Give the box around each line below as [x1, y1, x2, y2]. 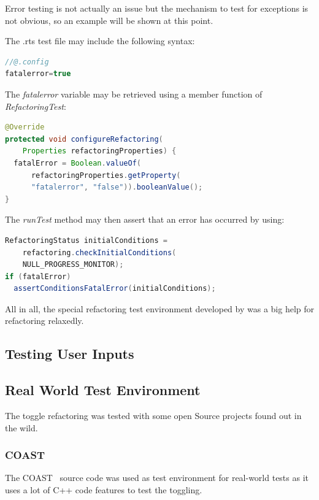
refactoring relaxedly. [5, 314, 84, 327]
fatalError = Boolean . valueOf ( [13, 158, 142, 167]
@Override [5, 123, 45, 132]
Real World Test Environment [5, 380, 201, 399]
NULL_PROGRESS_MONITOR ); [22, 260, 124, 269]
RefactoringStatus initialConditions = [5, 236, 167, 245]
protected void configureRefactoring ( [5, 134, 163, 144]
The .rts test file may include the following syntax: [5, 34, 195, 47]
